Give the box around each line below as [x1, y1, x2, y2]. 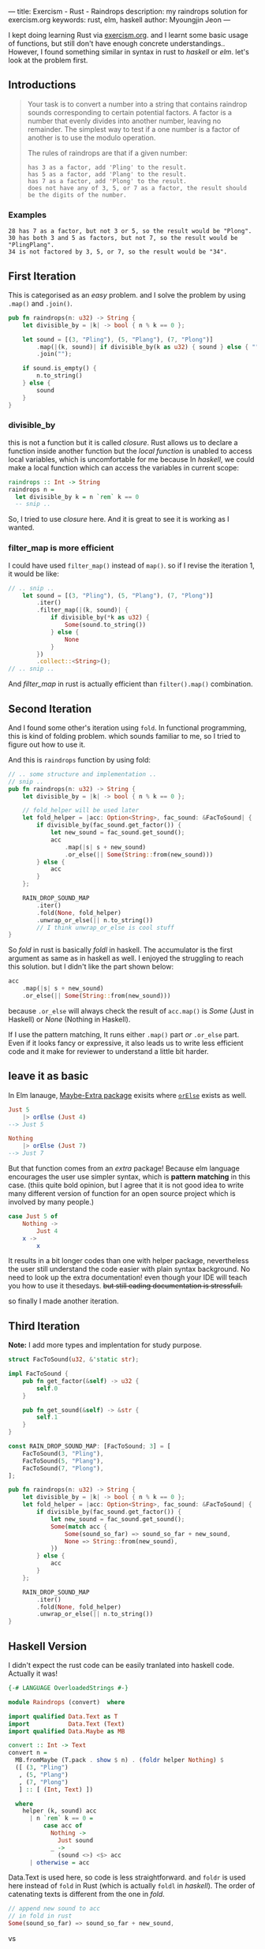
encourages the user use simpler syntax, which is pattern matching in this [8, 1172, 251, 1182]
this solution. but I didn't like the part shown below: [8, 962, 174, 972]
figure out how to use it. [8, 740, 86, 749]
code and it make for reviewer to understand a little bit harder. [8, 1046, 209, 1056]
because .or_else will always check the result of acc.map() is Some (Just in [8, 1006, 255, 1015]
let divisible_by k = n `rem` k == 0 [15, 493, 140, 500]
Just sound [58, 1836, 93, 1844]
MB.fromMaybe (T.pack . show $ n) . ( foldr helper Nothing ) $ [15, 1756, 224, 1764]
